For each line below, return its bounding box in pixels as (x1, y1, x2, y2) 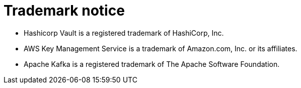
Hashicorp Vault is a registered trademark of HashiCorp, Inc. (24, 28, 224, 37)
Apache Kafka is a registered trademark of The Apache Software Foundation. (24, 59, 280, 68)
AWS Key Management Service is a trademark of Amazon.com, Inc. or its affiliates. (24, 44, 297, 53)
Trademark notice (4, 2, 125, 19)
